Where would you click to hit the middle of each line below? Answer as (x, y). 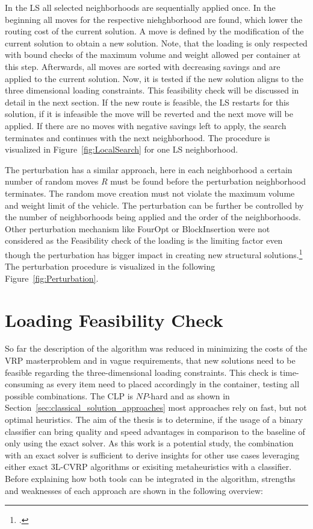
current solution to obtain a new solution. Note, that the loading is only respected (156, 43)
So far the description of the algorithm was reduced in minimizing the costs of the (156, 348)
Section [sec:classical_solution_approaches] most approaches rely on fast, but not (156, 407)
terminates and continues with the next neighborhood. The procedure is (138, 137)
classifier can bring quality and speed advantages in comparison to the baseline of (155, 431)
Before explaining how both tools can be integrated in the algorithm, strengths (150, 478)
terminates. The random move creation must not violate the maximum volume (150, 193)
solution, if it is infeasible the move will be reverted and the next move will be (149, 114)
